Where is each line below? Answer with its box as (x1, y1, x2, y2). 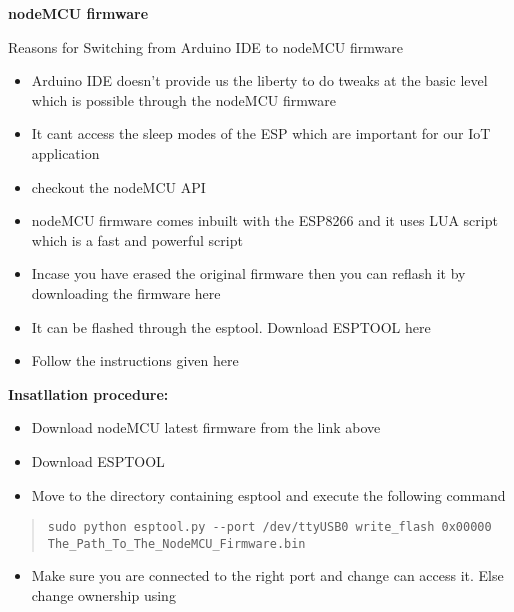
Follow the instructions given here (31, 350, 239, 371)
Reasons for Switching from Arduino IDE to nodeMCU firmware (8, 36, 403, 57)
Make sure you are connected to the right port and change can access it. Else (31, 565, 504, 586)
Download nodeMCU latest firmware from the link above (31, 417, 381, 438)
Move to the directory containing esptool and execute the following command (31, 484, 506, 505)
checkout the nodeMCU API (31, 176, 206, 197)
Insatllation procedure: (8, 383, 169, 404)
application (31, 142, 100, 163)
